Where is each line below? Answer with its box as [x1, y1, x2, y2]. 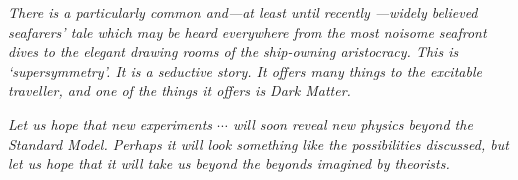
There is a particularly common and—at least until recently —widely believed [8, 2, 478, 22]
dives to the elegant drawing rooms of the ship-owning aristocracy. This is [8, 41, 459, 62]
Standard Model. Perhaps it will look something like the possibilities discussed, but [8, 133, 509, 154]
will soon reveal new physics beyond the [232, 113, 473, 134]
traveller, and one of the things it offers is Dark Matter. [8, 80, 351, 101]
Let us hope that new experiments [8, 113, 213, 134]
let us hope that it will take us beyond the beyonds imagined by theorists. [8, 153, 450, 174]
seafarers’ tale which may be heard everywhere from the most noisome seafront [8, 21, 487, 42]
